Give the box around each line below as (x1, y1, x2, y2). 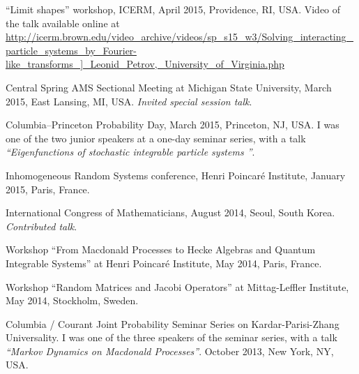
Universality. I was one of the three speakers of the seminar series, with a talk (6, 330, 337, 345)
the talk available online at (6, 15, 120, 30)
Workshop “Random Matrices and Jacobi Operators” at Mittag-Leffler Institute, (6, 279, 349, 294)
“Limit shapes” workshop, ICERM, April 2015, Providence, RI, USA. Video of (6, 2, 341, 16)
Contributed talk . (6, 218, 77, 233)
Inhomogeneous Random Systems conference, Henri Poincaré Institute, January (6, 167, 346, 182)
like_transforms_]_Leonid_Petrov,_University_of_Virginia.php (6, 57, 284, 71)
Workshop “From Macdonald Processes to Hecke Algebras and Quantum (6, 242, 316, 257)
